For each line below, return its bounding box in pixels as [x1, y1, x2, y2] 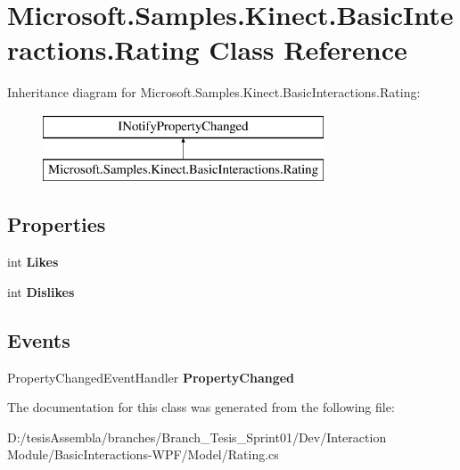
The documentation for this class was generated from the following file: [7, 398, 395, 416]
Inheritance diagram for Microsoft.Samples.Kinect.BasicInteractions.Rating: [7, 83, 421, 102]
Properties [7, 210, 106, 238]
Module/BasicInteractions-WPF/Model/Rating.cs [7, 445, 279, 464]
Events [7, 326, 70, 353]
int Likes [7, 252, 59, 271]
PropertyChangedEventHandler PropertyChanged [7, 367, 295, 386]
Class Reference [209, 31, 407, 68]
